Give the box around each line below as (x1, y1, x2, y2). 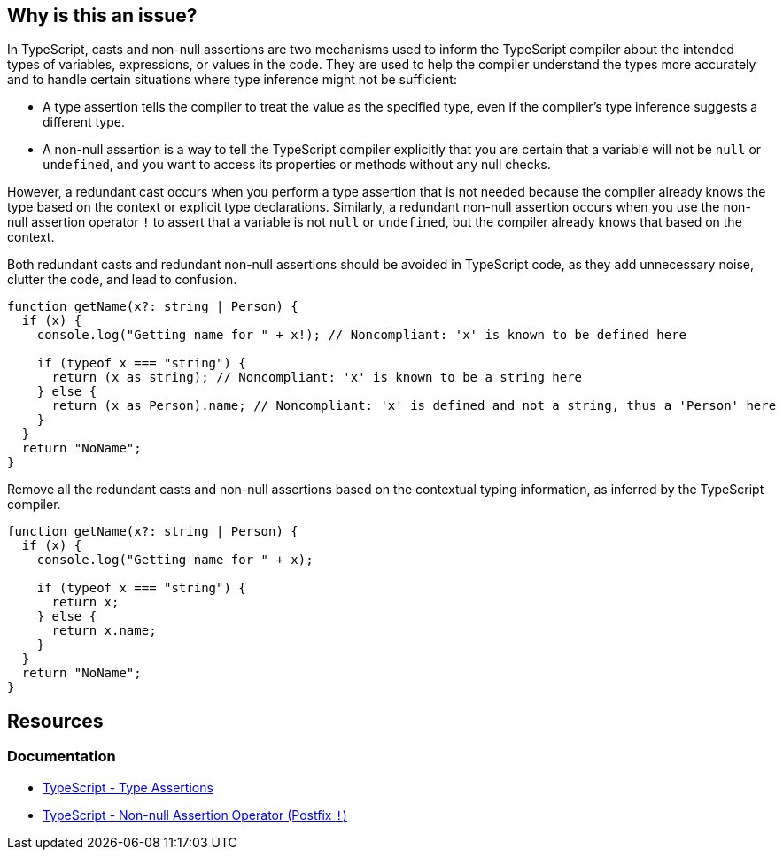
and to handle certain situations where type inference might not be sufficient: (7, 72, 457, 88)
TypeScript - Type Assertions (43, 779, 213, 795)
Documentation (7, 747, 116, 766)
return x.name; (51, 623, 157, 638)
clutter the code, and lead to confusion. (7, 272, 237, 288)
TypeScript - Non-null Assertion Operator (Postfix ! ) (43, 807, 347, 822)
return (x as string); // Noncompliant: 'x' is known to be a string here (51, 370, 583, 385)
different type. (43, 114, 126, 130)
